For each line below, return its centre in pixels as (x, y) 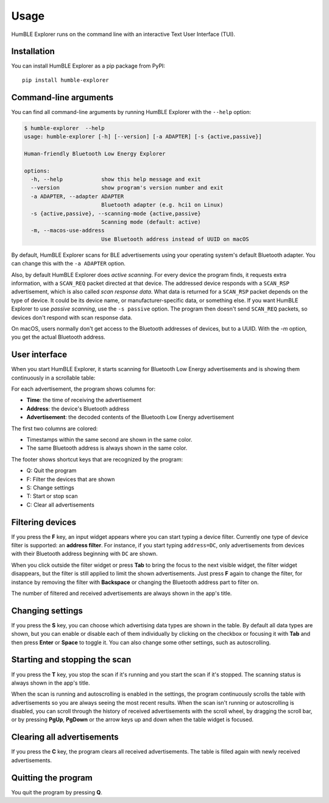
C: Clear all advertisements (60, 505)
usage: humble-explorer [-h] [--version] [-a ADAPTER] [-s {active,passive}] (143, 137)
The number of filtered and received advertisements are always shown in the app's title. (122, 593)
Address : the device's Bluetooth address (78, 408)
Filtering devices (44, 522)
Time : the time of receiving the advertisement (84, 400)
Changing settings (47, 610)
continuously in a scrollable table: (53, 378)
